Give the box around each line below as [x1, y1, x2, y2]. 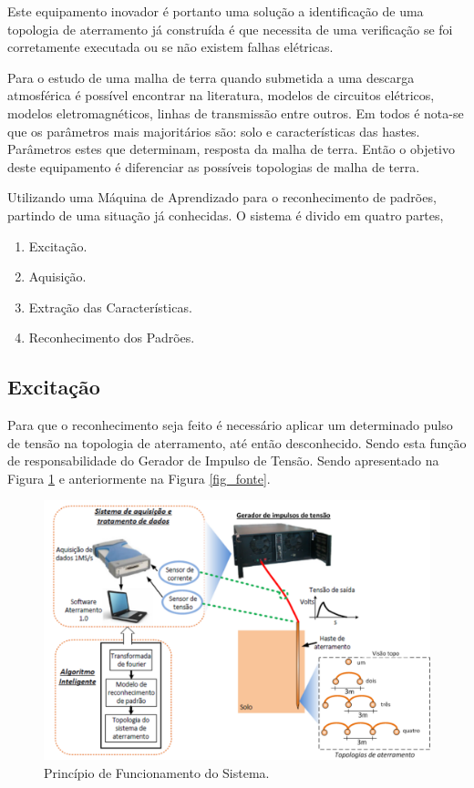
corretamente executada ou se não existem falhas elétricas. [7, 37, 334, 56]
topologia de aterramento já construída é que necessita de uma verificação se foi [7, 19, 453, 38]
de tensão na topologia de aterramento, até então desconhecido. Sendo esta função [7, 433, 467, 452]
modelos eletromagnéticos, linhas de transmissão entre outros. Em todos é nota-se [7, 103, 464, 122]
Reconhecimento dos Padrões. [28, 328, 195, 347]
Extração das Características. [28, 297, 192, 316]
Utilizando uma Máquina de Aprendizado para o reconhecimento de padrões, [7, 188, 437, 207]
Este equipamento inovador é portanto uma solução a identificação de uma [7, 2, 424, 20]
